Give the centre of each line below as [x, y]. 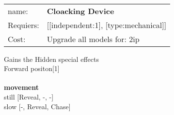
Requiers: [24, 25]
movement [21, 87]
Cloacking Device [80, 11]
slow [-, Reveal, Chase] [37, 106]
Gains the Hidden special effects [51, 59]
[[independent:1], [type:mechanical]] [107, 25]
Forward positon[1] [32, 68]
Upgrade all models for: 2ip [93, 39]
